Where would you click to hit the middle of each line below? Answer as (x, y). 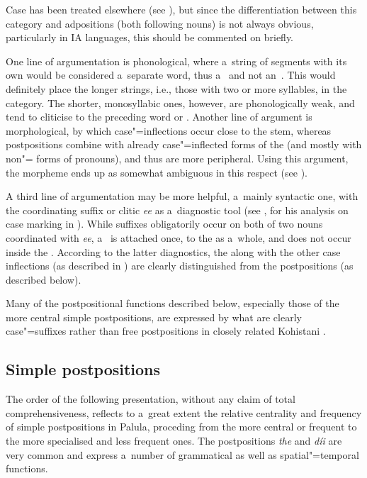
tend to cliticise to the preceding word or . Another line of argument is (159, 117)
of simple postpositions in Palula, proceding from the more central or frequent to (181, 427)
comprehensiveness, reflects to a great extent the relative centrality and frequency (184, 412)
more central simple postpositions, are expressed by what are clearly (154, 317)
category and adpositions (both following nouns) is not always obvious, (160, 23)
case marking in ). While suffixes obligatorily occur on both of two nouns (164, 224)
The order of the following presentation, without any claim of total (151, 399)
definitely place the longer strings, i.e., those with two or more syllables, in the (176, 88)
